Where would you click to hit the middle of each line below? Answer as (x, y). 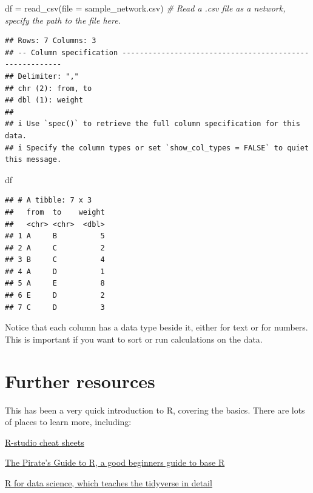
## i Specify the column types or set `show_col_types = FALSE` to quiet (157, 148)
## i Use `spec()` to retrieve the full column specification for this (153, 124)
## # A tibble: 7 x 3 (49, 200)
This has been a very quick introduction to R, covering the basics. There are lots (155, 410)
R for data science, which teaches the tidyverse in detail (109, 482)
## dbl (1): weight (44, 100)
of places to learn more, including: (68, 422)
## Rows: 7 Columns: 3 (51, 41)
